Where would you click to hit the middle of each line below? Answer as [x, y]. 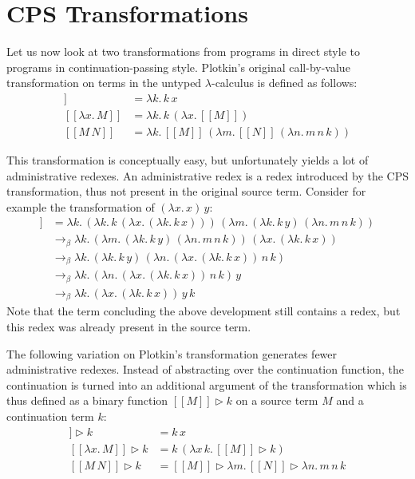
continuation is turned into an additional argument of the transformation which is [207, 384]
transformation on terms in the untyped [104, 83]
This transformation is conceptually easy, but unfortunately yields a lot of [188, 160]
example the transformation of [81, 206]
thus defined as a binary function [87, 400]
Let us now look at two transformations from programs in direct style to [183, 51]
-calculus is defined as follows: [284, 83]
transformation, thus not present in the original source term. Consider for [186, 191]
